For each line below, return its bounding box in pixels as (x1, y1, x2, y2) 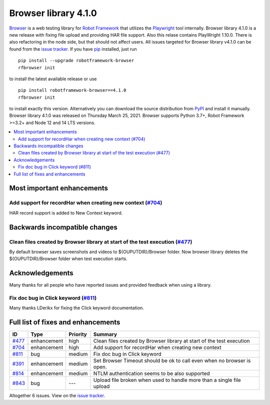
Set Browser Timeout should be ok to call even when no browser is (93, 357, 251, 364)
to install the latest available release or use (9, 76, 97, 82)
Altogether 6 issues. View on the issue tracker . (9, 392, 105, 398)
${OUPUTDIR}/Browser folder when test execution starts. (9, 256, 127, 262)
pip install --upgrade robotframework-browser (18, 58, 134, 64)
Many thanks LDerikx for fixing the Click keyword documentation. (9, 305, 144, 311)
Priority (68, 331, 87, 338)
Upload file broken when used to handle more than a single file (93, 376, 241, 383)
